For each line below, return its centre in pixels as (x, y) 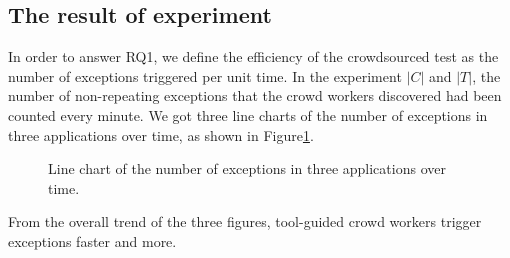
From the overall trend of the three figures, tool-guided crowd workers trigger (245, 221)
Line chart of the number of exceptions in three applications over (247, 168)
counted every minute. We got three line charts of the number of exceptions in (248, 114)
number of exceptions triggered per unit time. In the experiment (205, 75)
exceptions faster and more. (92, 240)
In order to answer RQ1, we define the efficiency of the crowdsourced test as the (253, 56)
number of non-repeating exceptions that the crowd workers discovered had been (255, 95)
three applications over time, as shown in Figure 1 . (161, 134)
